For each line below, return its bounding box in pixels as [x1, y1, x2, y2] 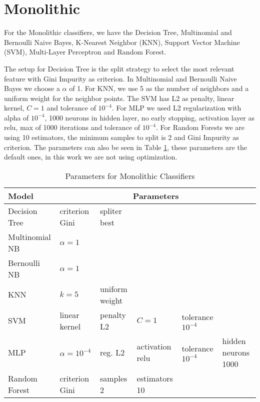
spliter [99, 204, 122, 216]
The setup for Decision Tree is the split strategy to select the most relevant [4, 63, 234, 73]
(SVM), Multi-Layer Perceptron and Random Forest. [4, 46, 166, 57]
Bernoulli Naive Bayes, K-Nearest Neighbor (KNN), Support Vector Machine [4, 36, 240, 47]
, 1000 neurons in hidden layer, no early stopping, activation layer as [44, 112, 255, 122]
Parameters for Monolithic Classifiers [65, 169, 195, 181]
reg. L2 [99, 346, 125, 358]
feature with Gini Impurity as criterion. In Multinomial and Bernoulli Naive [4, 73, 237, 83]
